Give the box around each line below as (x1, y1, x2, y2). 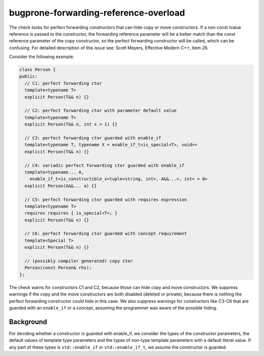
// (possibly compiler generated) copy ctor (24, 258, 133, 264)
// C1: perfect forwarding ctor (24, 81, 102, 86)
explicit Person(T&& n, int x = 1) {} (24, 122, 117, 127)
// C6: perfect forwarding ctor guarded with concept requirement (24, 231, 187, 236)
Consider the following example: (9, 54, 74, 60)
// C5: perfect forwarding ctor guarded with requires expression (24, 197, 187, 202)
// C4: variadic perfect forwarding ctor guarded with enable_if (24, 163, 185, 168)
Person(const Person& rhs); (24, 265, 92, 271)
